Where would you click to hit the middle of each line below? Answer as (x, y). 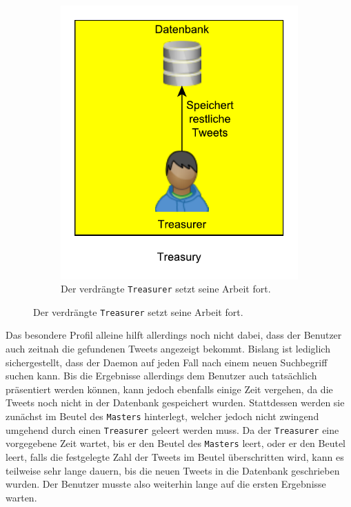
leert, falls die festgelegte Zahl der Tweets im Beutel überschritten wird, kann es (175, 457)
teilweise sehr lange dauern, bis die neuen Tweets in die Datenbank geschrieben (173, 470)
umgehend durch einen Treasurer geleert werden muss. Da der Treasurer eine (172, 429)
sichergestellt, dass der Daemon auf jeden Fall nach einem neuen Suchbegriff (167, 362)
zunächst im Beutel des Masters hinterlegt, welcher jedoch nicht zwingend (162, 416)
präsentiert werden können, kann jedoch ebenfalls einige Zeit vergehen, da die (169, 389)
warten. (21, 497)
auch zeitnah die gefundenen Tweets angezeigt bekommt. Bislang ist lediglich (168, 349)
